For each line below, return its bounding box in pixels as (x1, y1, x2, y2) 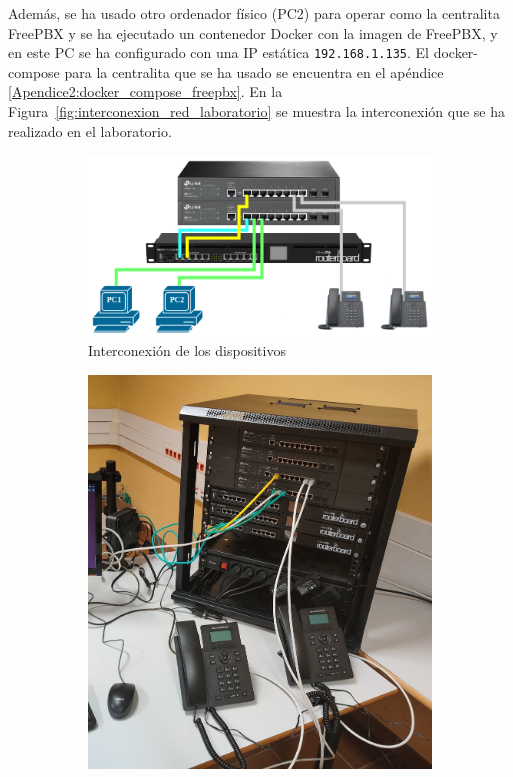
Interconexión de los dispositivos (88, 340, 286, 361)
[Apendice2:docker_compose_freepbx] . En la (8, 81, 283, 102)
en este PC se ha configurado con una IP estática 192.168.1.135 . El (8, 42, 429, 63)
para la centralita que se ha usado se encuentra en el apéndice (64, 61, 444, 82)
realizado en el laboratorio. (8, 120, 172, 141)
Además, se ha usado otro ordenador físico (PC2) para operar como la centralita (8, 3, 500, 23)
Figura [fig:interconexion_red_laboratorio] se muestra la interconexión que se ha (8, 101, 505, 122)
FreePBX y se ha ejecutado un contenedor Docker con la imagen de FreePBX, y (8, 22, 498, 43)
